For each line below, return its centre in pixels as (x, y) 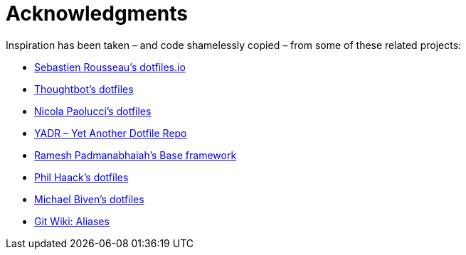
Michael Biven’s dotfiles (89, 199)
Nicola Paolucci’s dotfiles (93, 111)
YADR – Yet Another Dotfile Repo (111, 133)
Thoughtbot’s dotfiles (84, 89)
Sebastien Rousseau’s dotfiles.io (110, 67)
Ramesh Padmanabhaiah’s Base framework (136, 155)
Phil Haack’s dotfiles (81, 177)
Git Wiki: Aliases (72, 221)
